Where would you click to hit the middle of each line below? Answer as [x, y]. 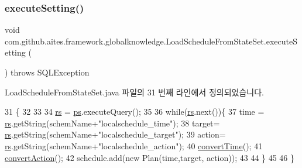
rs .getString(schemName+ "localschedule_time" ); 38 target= [112, 123]
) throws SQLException [47, 72]
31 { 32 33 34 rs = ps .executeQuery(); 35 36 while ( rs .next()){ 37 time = [135, 112]
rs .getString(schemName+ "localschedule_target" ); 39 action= [115, 134]
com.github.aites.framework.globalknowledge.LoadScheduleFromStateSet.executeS [151, 41]
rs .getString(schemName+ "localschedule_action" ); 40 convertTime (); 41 [134, 145]
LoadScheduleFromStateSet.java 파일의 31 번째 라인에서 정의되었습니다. [134, 92]
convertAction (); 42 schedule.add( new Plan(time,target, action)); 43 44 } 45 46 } [150, 157]
